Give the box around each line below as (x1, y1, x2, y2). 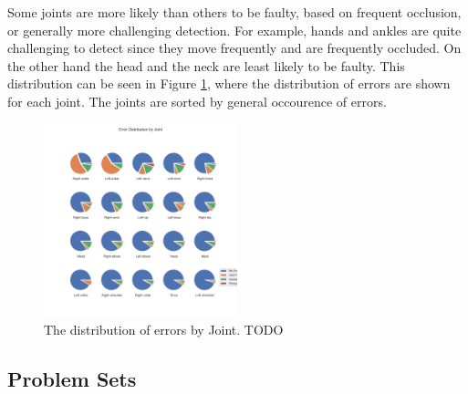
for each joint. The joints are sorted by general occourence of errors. (7, 91, 387, 110)
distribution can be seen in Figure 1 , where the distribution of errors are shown (7, 74, 451, 93)
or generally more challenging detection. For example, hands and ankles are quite (7, 20, 462, 39)
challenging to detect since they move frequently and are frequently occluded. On (7, 38, 462, 57)
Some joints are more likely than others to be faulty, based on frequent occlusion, (7, 3, 462, 21)
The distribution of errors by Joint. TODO (44, 320, 284, 339)
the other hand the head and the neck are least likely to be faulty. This (7, 56, 405, 75)
